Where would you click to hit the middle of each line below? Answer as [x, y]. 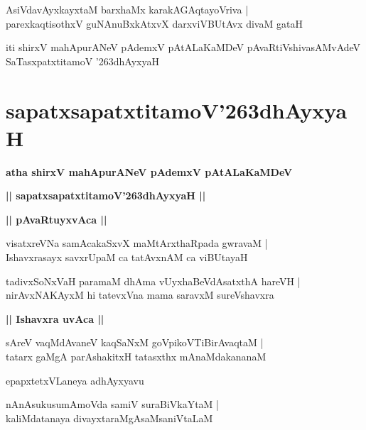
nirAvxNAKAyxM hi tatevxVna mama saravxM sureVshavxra [140, 295]
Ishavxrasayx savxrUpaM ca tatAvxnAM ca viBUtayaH [127, 257]
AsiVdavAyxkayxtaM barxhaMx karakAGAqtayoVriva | [127, 9]
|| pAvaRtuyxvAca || [56, 219]
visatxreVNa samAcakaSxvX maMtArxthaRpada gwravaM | [137, 243]
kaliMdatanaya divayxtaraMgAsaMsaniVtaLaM [109, 418]
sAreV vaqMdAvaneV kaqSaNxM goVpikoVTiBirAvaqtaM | [135, 342]
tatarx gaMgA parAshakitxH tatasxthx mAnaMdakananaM [136, 357]
